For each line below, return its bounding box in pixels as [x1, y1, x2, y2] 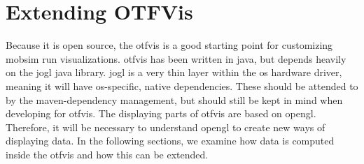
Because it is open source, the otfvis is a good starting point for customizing [6, 38, 333, 52]
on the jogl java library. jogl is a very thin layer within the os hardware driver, [6, 65, 342, 80]
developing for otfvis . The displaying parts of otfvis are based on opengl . [6, 106, 316, 121]
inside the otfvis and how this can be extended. [6, 147, 209, 161]
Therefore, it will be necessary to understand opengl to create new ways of [6, 119, 325, 134]
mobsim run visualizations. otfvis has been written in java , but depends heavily [6, 51, 346, 66]
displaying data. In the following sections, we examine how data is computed [6, 133, 335, 148]
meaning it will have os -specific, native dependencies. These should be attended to [6, 78, 358, 93]
